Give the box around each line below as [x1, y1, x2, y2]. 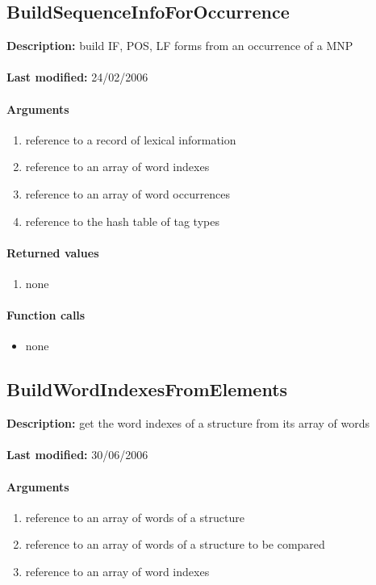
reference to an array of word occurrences [25, 185, 230, 202]
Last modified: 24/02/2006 [6, 69, 148, 86]
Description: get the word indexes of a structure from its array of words [6, 415, 370, 432]
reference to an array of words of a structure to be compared [25, 536, 325, 553]
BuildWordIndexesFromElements [6, 377, 288, 402]
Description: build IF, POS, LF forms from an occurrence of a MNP [6, 37, 353, 54]
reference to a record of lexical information [25, 131, 236, 148]
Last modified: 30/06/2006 [6, 446, 148, 463]
